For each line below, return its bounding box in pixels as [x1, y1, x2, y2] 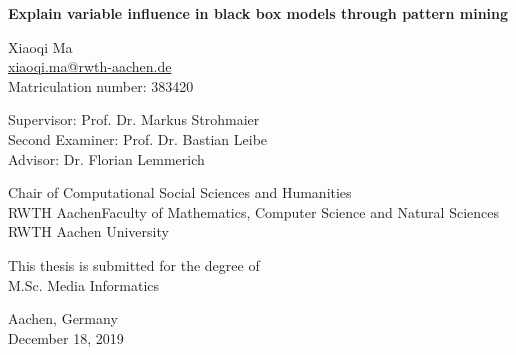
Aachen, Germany [8, 308, 118, 329]
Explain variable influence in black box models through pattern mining [8, 3, 509, 23]
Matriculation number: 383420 [8, 75, 194, 96]
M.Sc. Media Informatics [8, 274, 160, 295]
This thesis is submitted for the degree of [8, 254, 260, 275]
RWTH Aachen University [8, 221, 169, 242]
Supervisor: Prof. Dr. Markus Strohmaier [8, 109, 260, 130]
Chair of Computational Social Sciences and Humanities [8, 182, 352, 203]
